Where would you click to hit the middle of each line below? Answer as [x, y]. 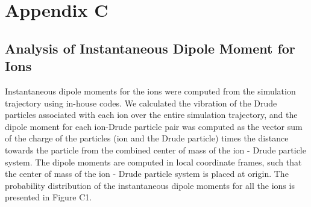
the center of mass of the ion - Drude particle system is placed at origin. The [147, 174]
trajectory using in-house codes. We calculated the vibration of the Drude [141, 103]
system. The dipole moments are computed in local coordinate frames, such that [153, 162]
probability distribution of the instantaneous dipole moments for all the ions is [150, 185]
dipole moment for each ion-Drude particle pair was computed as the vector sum [154, 126]
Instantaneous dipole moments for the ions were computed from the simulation [150, 91]
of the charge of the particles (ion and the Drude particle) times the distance [147, 138]
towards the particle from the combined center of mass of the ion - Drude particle [155, 150]
